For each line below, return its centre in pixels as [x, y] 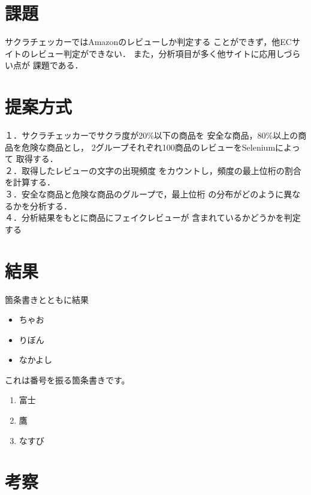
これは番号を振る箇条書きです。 [67, 379]
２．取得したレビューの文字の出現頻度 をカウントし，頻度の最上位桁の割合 [153, 170]
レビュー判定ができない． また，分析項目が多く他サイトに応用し [157, 53]
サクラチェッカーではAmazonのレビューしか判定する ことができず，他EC [148, 42]
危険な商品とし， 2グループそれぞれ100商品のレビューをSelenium [148, 147]
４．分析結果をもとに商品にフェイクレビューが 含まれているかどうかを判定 [153, 217]
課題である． [58, 65]
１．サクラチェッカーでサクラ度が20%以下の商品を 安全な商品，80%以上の [152, 135]
